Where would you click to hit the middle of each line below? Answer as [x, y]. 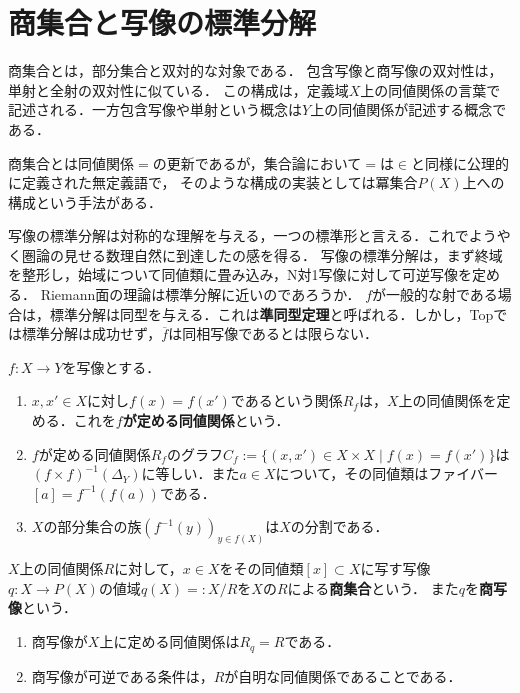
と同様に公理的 [460, 162]
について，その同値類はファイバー [386, 473]
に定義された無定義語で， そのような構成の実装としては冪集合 [213, 182]
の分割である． [339, 526]
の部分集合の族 [92, 526]
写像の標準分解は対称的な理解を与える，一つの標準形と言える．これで [238, 235]
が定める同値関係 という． [206, 420]
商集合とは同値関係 [71, 162]
